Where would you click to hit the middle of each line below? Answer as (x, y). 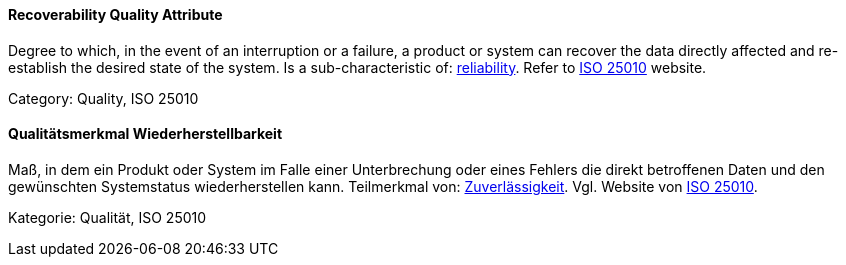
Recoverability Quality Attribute (115, 14)
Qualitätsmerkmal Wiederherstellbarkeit (145, 134)
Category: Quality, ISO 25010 (103, 98)
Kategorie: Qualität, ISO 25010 (107, 217)
